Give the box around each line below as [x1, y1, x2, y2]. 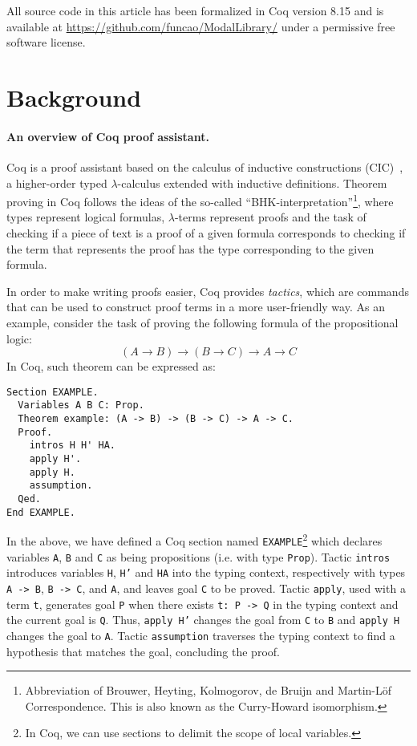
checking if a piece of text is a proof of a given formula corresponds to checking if [6, 224, 406, 241]
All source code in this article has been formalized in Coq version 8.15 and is [6, 2, 384, 18]
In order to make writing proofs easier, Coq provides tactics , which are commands [6, 282, 409, 299]
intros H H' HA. [29, 440, 116, 452]
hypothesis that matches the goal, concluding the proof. [6, 643, 280, 659]
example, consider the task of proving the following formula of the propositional [6, 314, 399, 330]
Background [6, 80, 142, 113]
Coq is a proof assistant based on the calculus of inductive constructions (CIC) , [6, 158, 403, 175]
